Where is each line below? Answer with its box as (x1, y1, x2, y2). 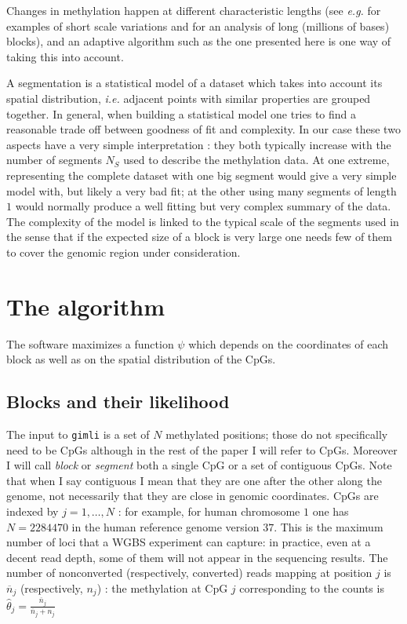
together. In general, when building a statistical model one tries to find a (6, 105, 357, 122)
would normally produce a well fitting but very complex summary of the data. (15, 198, 391, 214)
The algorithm (6, 290, 165, 322)
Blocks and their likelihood (6, 389, 230, 414)
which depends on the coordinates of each (188, 335, 389, 352)
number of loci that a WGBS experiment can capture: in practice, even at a (6, 534, 371, 550)
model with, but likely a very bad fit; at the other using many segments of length (6, 182, 397, 199)
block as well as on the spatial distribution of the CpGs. (6, 351, 276, 367)
